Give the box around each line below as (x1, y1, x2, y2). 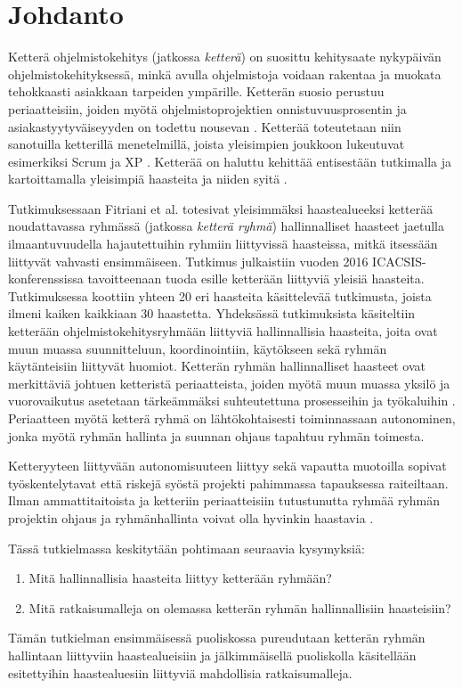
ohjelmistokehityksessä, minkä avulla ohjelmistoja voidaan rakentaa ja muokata (8, 64, 442, 83)
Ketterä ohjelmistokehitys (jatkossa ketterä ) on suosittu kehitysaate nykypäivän (8, 47, 442, 66)
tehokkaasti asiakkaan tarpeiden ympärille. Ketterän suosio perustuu (8, 82, 385, 101)
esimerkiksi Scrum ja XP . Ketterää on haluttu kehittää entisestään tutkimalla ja (8, 152, 452, 170)
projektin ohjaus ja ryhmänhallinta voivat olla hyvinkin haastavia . (8, 508, 374, 527)
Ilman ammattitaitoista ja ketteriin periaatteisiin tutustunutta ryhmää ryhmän (8, 491, 441, 510)
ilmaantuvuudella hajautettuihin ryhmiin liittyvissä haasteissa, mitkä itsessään (8, 234, 438, 253)
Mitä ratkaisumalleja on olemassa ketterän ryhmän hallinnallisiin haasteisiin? (28, 598, 451, 617)
